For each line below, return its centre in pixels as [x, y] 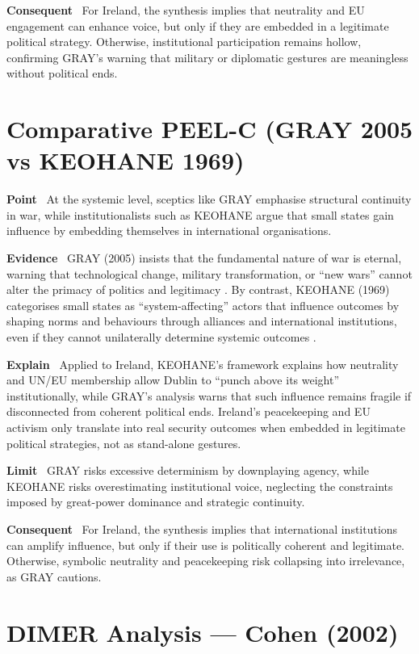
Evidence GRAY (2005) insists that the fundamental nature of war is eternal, [204, 258]
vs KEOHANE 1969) [126, 160]
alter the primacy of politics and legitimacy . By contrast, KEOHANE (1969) [198, 289]
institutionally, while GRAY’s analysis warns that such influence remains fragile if [209, 395]
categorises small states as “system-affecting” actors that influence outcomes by [203, 305]
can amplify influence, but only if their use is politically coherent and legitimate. [205, 545]
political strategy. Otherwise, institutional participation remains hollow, [184, 42]
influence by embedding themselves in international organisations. [169, 231]
